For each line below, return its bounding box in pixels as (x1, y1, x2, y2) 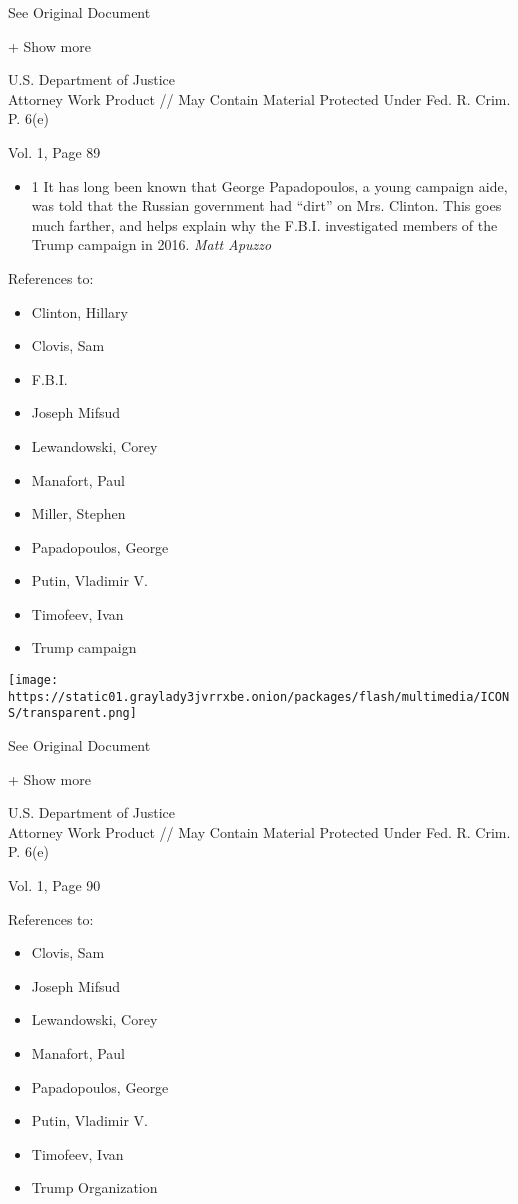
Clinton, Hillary (31, 301, 128, 322)
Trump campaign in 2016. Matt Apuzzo (31, 234, 272, 255)
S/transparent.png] (8, 706, 137, 721)
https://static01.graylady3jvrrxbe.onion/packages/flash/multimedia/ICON (8, 689, 510, 704)
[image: (8, 673, 59, 688)
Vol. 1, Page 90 (8, 875, 101, 895)
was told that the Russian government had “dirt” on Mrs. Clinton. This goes (31, 195, 502, 216)
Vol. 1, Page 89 (8, 141, 101, 162)
